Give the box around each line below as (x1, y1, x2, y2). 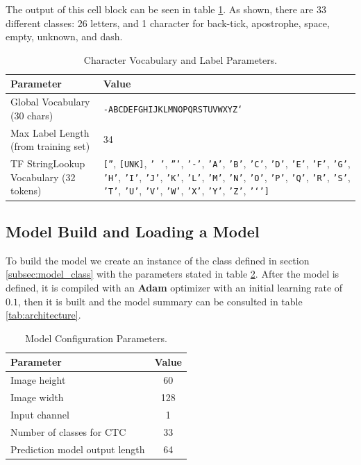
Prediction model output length (10, 441, 145, 456)
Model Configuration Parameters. (25, 330, 167, 345)
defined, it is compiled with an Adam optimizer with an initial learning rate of (6, 280, 343, 294)
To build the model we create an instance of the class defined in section (6, 253, 310, 267)
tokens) (10, 183, 42, 198)
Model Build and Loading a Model (6, 220, 260, 242)
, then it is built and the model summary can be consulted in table (17, 294, 303, 308)
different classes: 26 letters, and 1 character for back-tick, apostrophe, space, (6, 15, 330, 30)
